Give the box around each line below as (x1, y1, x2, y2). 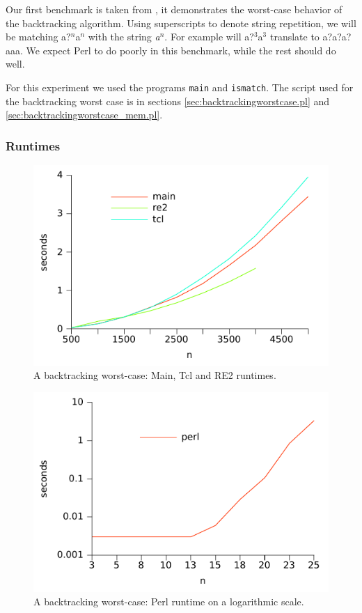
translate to (269, 29, 320, 44)
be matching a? (6, 29, 71, 44)
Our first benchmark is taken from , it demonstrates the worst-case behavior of (6, 2, 343, 16)
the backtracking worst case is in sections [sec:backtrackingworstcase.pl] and (6, 93, 330, 108)
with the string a (88, 29, 160, 44)
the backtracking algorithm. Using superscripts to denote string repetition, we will (6, 15, 356, 30)
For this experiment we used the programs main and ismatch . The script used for (6, 79, 354, 94)
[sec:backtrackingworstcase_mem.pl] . (6, 107, 163, 122)
